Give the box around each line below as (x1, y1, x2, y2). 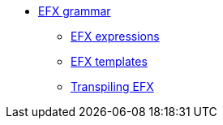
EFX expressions (71, 29, 160, 43)
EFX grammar (38, 4, 111, 18)
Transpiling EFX (71, 80, 154, 93)
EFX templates (71, 54, 148, 68)
